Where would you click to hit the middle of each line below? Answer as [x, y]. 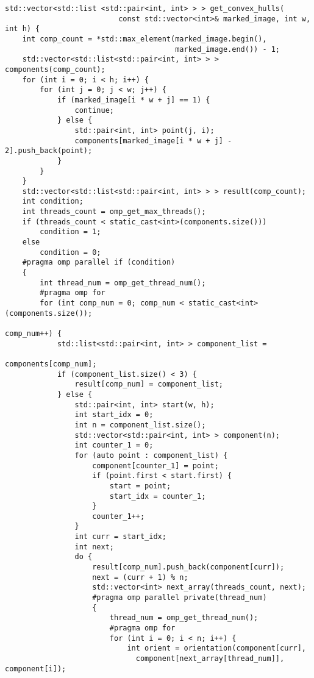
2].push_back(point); [49, 151]
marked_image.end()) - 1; [228, 49]
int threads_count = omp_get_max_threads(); [114, 212]
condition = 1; [70, 232]
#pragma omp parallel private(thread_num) [180, 598]
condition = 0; [70, 252]
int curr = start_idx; [120, 537]
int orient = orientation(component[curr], [216, 648]
